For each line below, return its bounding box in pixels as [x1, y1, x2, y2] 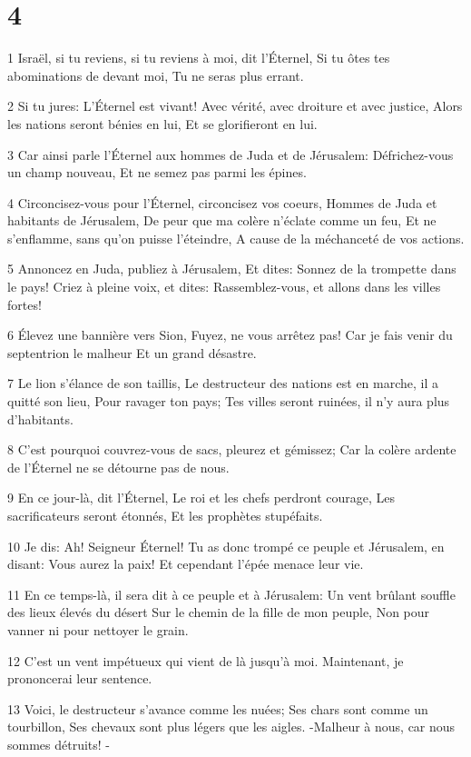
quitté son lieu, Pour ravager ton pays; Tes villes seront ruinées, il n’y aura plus [7, 392, 450, 411]
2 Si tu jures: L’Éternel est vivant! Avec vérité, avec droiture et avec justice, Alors [7, 96, 463, 115]
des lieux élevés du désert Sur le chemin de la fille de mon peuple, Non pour [7, 603, 430, 622]
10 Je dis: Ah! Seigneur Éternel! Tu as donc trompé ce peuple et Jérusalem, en [7, 536, 445, 555]
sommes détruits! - [7, 734, 111, 753]
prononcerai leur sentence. [7, 669, 152, 688]
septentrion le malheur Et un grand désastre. [7, 343, 257, 362]
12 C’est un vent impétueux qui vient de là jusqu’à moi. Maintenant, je [7, 651, 404, 670]
